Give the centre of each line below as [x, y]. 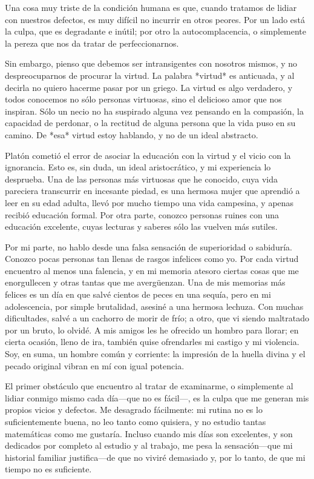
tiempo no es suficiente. [48, 469]
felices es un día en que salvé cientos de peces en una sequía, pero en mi [138, 294]
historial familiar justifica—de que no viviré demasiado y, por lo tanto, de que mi [155, 457]
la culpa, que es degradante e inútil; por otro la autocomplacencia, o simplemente [156, 31]
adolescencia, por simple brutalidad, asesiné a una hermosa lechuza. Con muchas [154, 306]
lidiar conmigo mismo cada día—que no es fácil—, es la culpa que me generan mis [157, 397]
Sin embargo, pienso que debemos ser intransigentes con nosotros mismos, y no [151, 63]
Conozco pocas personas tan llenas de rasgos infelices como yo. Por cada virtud [152, 259]
